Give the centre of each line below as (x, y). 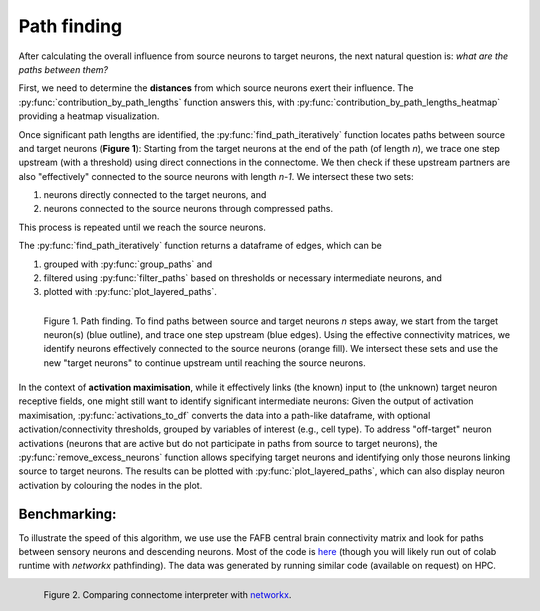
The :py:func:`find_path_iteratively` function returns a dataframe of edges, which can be (200, 246)
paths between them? (63, 69)
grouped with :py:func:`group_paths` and (128, 264)
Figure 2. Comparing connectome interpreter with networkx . (167, 594)
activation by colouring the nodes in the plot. (110, 485)
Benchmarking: (67, 513)
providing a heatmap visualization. (89, 116)
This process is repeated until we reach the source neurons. (142, 227)
